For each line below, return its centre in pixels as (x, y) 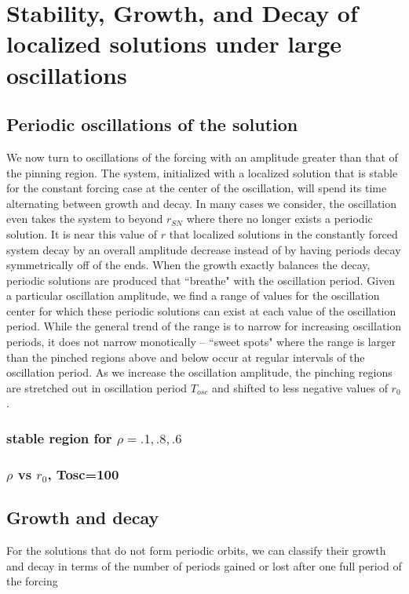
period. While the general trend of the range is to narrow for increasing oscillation (204, 326)
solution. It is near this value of (82, 233)
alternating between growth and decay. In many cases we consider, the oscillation (201, 203)
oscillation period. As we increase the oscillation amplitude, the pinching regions (199, 372)
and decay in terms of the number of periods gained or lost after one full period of (204, 565)
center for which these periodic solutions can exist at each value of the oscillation (201, 310)
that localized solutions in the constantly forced (283, 233)
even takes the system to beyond (85, 219)
